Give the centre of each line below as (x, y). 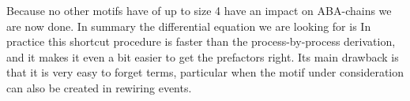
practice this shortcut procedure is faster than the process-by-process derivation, (201, 41)
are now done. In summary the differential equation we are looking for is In (189, 26)
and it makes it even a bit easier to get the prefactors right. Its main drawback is (203, 56)
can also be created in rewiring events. (99, 87)
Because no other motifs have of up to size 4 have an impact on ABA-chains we (199, 10)
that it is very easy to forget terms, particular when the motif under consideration (205, 72)
